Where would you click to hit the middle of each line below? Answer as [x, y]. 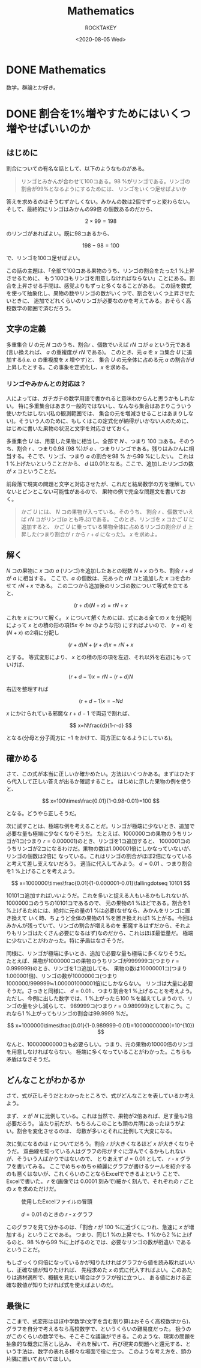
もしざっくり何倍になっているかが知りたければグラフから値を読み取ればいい [101, 1262]
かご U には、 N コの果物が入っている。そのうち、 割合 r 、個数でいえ [107, 511]
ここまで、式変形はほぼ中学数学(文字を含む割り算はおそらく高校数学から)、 [100, 1321]
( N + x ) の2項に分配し [33, 633]
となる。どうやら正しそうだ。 [43, 813]
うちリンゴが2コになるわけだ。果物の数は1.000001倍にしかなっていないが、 [100, 849]
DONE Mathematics [56, 70]
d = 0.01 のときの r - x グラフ [57, 1214]
